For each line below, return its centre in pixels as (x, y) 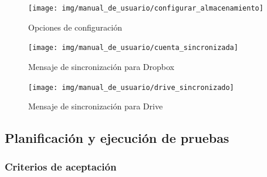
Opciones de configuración (75, 27)
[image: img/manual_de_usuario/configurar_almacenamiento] (146, 8)
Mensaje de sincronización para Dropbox (101, 66)
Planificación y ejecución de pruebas (117, 138)
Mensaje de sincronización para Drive (96, 106)
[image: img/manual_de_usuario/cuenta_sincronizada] (133, 48)
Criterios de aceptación (61, 167)
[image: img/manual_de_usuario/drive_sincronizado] (131, 87)
